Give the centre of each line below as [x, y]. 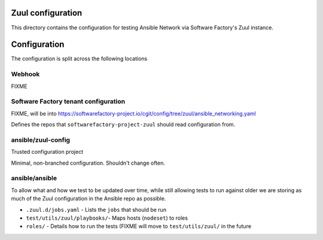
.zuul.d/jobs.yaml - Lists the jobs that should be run [96, 209]
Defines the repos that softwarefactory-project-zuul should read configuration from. [123, 124]
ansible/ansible [34, 178]
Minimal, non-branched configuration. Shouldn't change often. [88, 163]
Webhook [25, 74]
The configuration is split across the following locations [79, 59]
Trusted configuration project [47, 152]
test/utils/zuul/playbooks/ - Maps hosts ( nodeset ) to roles [107, 218]
